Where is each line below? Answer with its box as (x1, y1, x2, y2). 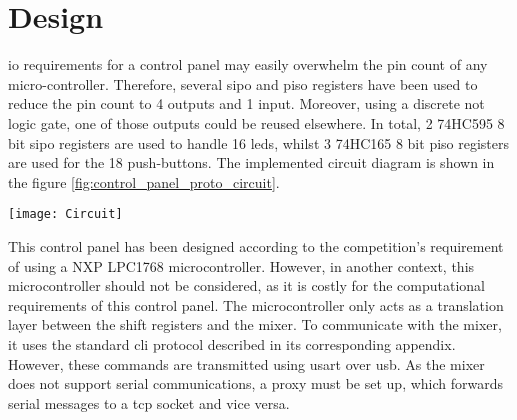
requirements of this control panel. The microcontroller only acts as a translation (8, 294, 504, 315)
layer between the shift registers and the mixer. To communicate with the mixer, (8, 314, 502, 335)
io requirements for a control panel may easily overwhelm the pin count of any (8, 54, 488, 75)
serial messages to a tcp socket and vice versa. (8, 392, 290, 413)
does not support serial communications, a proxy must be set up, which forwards (8, 373, 504, 394)
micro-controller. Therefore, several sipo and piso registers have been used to (8, 73, 478, 94)
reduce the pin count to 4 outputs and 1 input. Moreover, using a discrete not (8, 93, 485, 114)
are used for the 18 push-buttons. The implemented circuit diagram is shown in (8, 152, 495, 173)
